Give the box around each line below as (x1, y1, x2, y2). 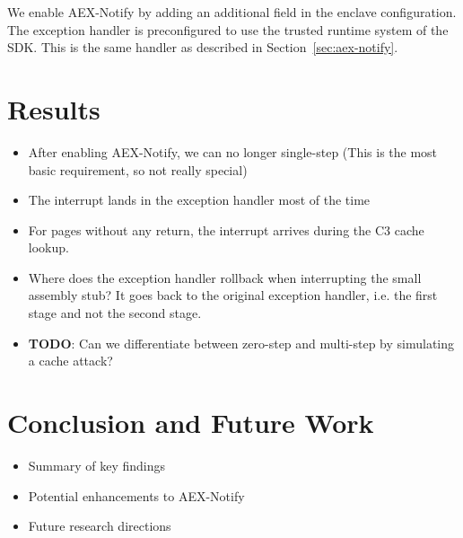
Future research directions (28, 516, 171, 535)
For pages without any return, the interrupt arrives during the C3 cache (28, 220, 424, 239)
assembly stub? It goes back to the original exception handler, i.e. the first (28, 286, 438, 304)
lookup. (28, 238, 69, 257)
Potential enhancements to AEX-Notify (28, 486, 245, 505)
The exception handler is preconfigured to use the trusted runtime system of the (7, 20, 449, 39)
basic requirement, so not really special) (28, 160, 248, 179)
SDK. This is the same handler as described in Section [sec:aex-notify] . (7, 38, 398, 57)
